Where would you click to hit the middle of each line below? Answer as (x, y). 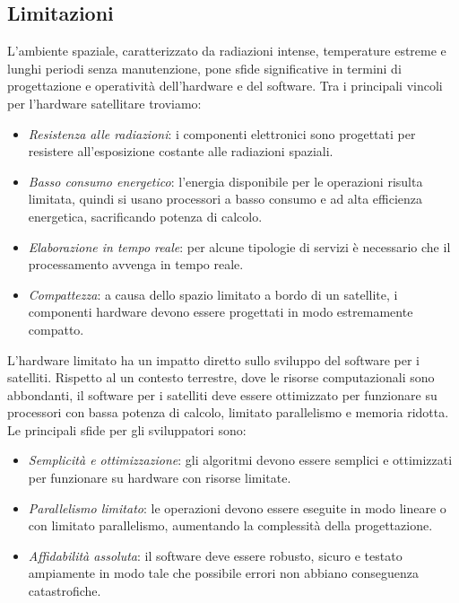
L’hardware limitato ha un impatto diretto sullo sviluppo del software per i (213, 359)
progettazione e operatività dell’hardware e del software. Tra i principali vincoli (225, 86)
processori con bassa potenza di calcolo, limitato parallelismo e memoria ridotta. (228, 412)
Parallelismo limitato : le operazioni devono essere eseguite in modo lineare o (237, 507)
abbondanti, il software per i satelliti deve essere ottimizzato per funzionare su (222, 394)
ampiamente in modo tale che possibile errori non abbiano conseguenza (223, 573)
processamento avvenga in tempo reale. (136, 264)
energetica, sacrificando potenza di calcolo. (145, 216)
